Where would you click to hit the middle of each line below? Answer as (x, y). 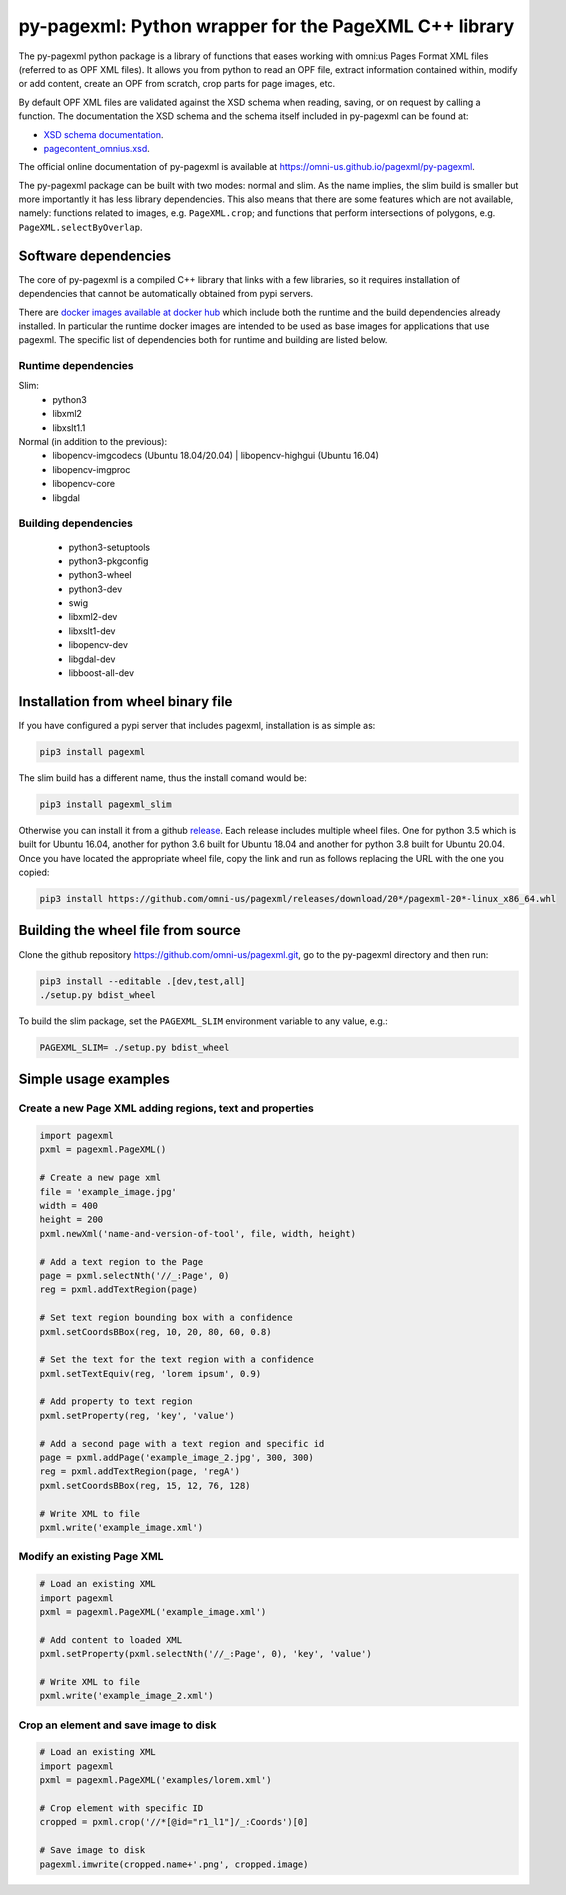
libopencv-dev (98, 645)
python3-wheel (100, 575)
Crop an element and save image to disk (117, 1725)
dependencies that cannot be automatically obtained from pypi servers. (166, 294)
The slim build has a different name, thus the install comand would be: (162, 777)
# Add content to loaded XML (111, 1639)
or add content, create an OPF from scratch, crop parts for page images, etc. (176, 84)
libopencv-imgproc (91, 469)
